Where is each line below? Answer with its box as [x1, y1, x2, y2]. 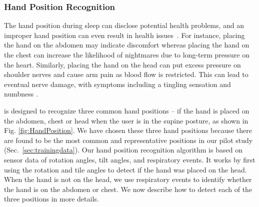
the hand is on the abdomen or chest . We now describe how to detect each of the [4, 183, 252, 194]
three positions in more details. [4, 193, 99, 204]
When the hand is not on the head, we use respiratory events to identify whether [4, 174, 252, 184]
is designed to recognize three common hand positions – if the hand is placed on [4, 105, 249, 115]
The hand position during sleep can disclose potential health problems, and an [4, 20, 244, 30]
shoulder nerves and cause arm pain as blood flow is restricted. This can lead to [4, 69, 248, 79]
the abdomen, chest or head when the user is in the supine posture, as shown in [4, 115, 248, 125]
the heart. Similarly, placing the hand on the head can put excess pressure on [4, 59, 241, 69]
